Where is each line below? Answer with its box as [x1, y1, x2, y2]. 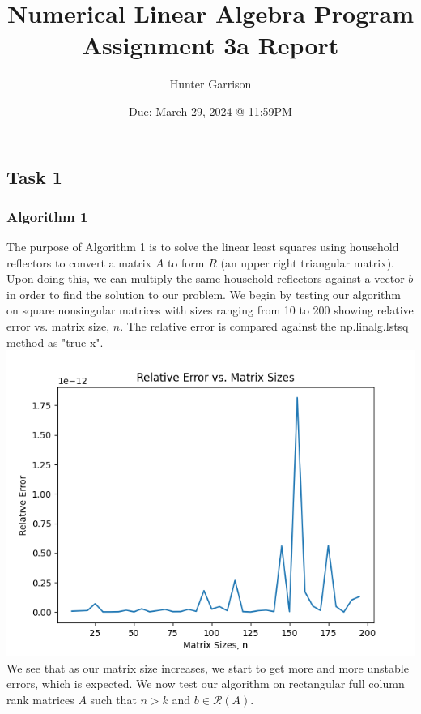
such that [90, 691, 137, 708]
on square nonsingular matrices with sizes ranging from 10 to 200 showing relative [6, 301, 414, 319]
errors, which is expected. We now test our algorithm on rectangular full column [6, 675, 405, 692]
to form [167, 254, 205, 271]
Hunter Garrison [169, 75, 252, 92]
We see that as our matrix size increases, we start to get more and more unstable [6, 659, 409, 676]
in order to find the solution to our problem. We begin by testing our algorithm [6, 285, 401, 302]
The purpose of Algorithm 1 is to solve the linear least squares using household [6, 238, 399, 255]
